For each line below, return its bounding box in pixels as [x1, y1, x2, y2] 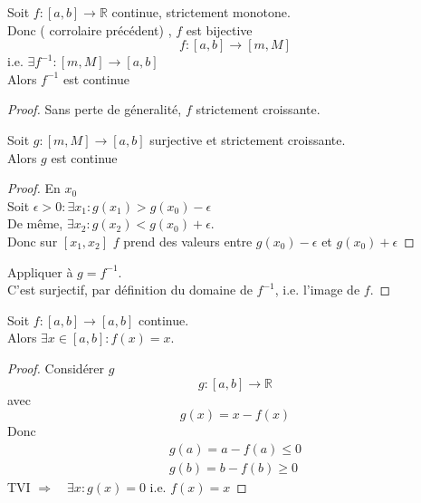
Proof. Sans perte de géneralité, [7, 100, 182, 119]
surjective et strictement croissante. [149, 130, 346, 149]
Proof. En [7, 179, 61, 198]
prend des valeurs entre [123, 231, 253, 250]
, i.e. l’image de [274, 280, 360, 299]
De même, [7, 214, 63, 233]
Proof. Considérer [7, 358, 105, 377]
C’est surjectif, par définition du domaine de [7, 280, 253, 299]
